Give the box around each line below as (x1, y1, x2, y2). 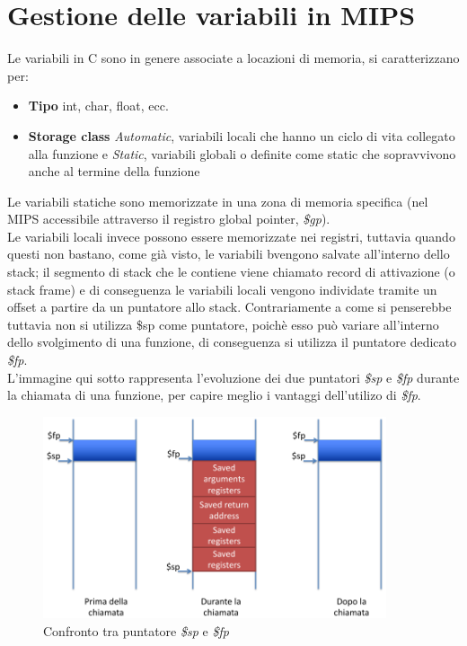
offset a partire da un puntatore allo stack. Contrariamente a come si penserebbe (7, 297, 452, 316)
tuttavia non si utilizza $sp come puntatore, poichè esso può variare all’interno (7, 314, 439, 333)
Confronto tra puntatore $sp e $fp (43, 621, 229, 640)
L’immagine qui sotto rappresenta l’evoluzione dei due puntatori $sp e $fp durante (7, 367, 460, 386)
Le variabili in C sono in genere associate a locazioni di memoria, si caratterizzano (7, 49, 460, 67)
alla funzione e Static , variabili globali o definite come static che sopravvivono (28, 144, 456, 163)
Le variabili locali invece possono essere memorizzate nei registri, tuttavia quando (7, 226, 455, 245)
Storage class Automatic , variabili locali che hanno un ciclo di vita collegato (28, 126, 455, 145)
